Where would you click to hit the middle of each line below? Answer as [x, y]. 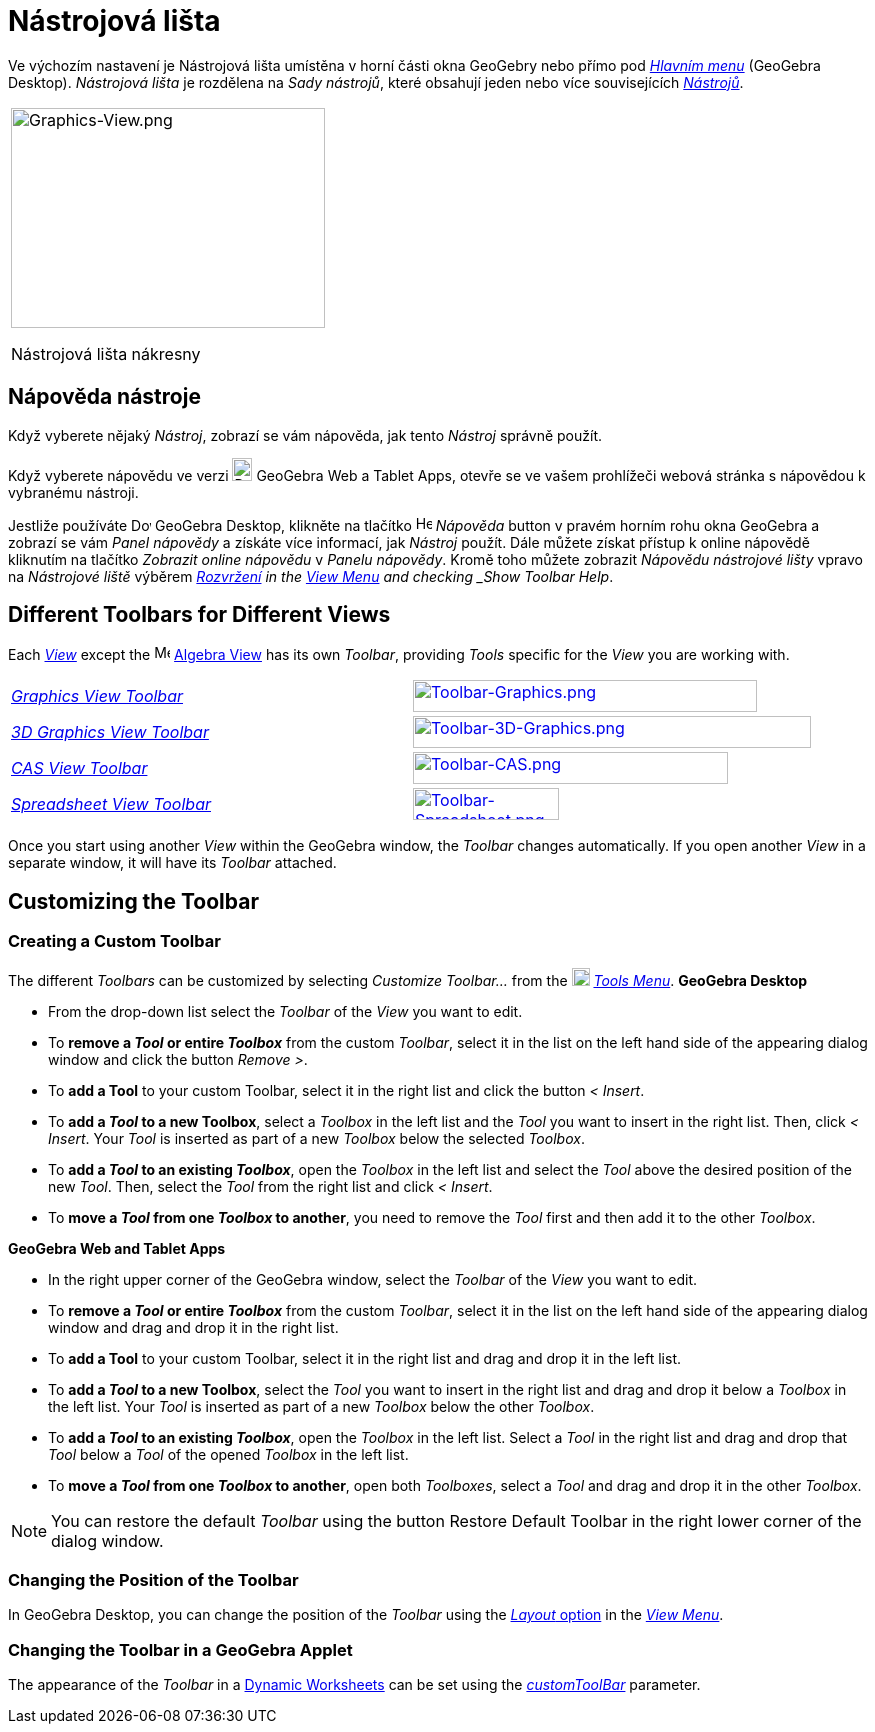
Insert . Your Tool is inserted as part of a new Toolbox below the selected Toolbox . [316, 1138]
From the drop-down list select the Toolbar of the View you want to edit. [285, 1011]
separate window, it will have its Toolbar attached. [172, 863]
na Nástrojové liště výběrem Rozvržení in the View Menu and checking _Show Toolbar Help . [311, 576]
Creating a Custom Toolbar [114, 941]
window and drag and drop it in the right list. [193, 1327]
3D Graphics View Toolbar [110, 732]
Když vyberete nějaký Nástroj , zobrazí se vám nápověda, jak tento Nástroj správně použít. [305, 435]
